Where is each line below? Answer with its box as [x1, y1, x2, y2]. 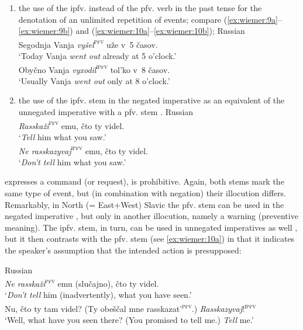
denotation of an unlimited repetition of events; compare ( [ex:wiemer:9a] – [18, 13, 282, 25]
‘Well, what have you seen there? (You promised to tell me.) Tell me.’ [5, 314, 254, 326]
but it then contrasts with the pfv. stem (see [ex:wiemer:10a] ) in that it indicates [5, 232, 295, 245]
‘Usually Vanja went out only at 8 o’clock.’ [18, 74, 170, 86]
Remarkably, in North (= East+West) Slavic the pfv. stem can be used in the [5, 198, 284, 210]
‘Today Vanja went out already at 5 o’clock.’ [18, 50, 177, 62]
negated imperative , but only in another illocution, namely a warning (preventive [5, 210, 298, 222]
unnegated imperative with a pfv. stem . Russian [18, 106, 194, 118]
